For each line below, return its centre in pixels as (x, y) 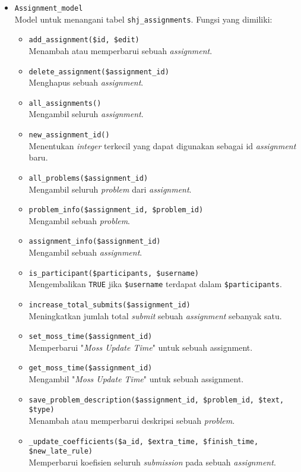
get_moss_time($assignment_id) (91, 368)
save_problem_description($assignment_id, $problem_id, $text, (156, 400)
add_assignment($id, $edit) (84, 40)
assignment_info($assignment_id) (95, 242)
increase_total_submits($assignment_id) (110, 305)
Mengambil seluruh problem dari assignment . (110, 189)
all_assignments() (65, 103)
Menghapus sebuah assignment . (86, 82)
